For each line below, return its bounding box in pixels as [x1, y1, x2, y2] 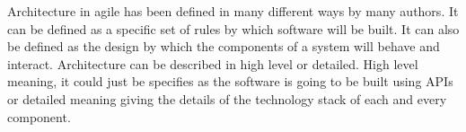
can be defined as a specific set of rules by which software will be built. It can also [7, 19, 460, 38]
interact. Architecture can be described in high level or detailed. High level [7, 54, 418, 73]
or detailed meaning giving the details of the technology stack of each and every [7, 89, 447, 108]
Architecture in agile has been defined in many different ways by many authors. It [7, 2, 459, 20]
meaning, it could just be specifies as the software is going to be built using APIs [7, 72, 453, 91]
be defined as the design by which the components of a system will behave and [7, 37, 440, 56]
